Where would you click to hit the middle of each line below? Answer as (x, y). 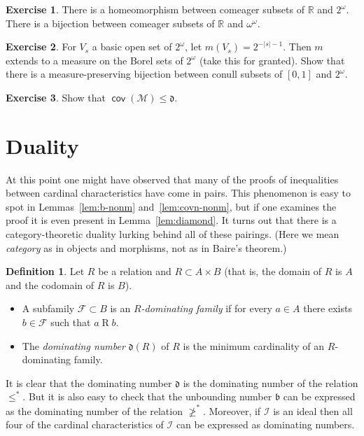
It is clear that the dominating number (89, 382)
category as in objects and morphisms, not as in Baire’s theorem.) (146, 247)
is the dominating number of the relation (271, 382)
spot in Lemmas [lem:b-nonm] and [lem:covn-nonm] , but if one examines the (171, 206)
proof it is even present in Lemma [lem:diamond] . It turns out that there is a (171, 220)
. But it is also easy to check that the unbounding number (147, 396)
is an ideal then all (313, 410)
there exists (328, 308)
